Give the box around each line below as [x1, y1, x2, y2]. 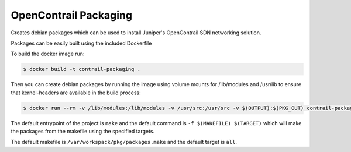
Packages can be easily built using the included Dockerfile [11, 40, 152, 47]
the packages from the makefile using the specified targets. [11, 128, 155, 135]
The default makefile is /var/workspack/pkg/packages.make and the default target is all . [11, 139, 237, 146]
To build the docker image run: [11, 50, 85, 58]
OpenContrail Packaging [11, 9, 133, 22]
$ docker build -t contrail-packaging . [23, 66, 140, 73]
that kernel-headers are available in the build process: [11, 89, 141, 96]
